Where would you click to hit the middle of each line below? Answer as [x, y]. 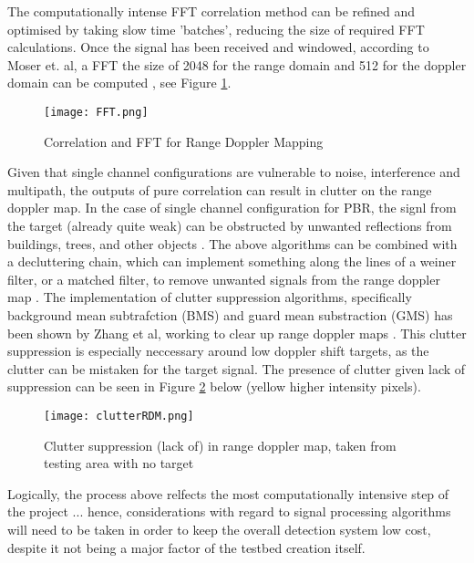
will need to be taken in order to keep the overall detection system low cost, [219, 529]
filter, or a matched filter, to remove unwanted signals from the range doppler [224, 279]
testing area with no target [119, 463]
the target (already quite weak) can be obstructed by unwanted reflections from [230, 225]
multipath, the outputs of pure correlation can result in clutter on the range [220, 189]
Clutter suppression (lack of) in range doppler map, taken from [220, 445]
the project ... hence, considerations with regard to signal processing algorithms [229, 511]
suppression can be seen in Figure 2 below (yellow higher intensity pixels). [214, 386]
